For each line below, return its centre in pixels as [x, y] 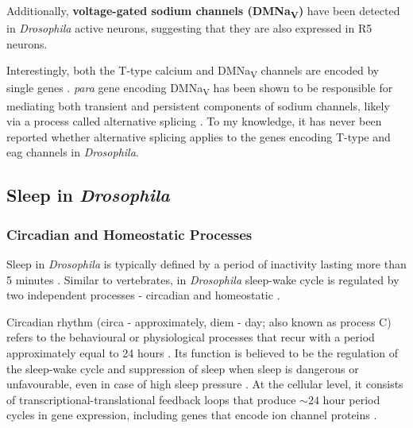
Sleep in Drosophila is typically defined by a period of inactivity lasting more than [206, 263]
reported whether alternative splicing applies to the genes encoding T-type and [199, 136]
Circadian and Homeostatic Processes [129, 234]
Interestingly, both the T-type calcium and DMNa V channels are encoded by [193, 71]
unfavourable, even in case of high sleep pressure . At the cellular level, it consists [205, 384]
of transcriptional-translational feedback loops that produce [151, 399]
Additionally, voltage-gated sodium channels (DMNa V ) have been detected [203, 12]
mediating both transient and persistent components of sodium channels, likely [198, 105]
